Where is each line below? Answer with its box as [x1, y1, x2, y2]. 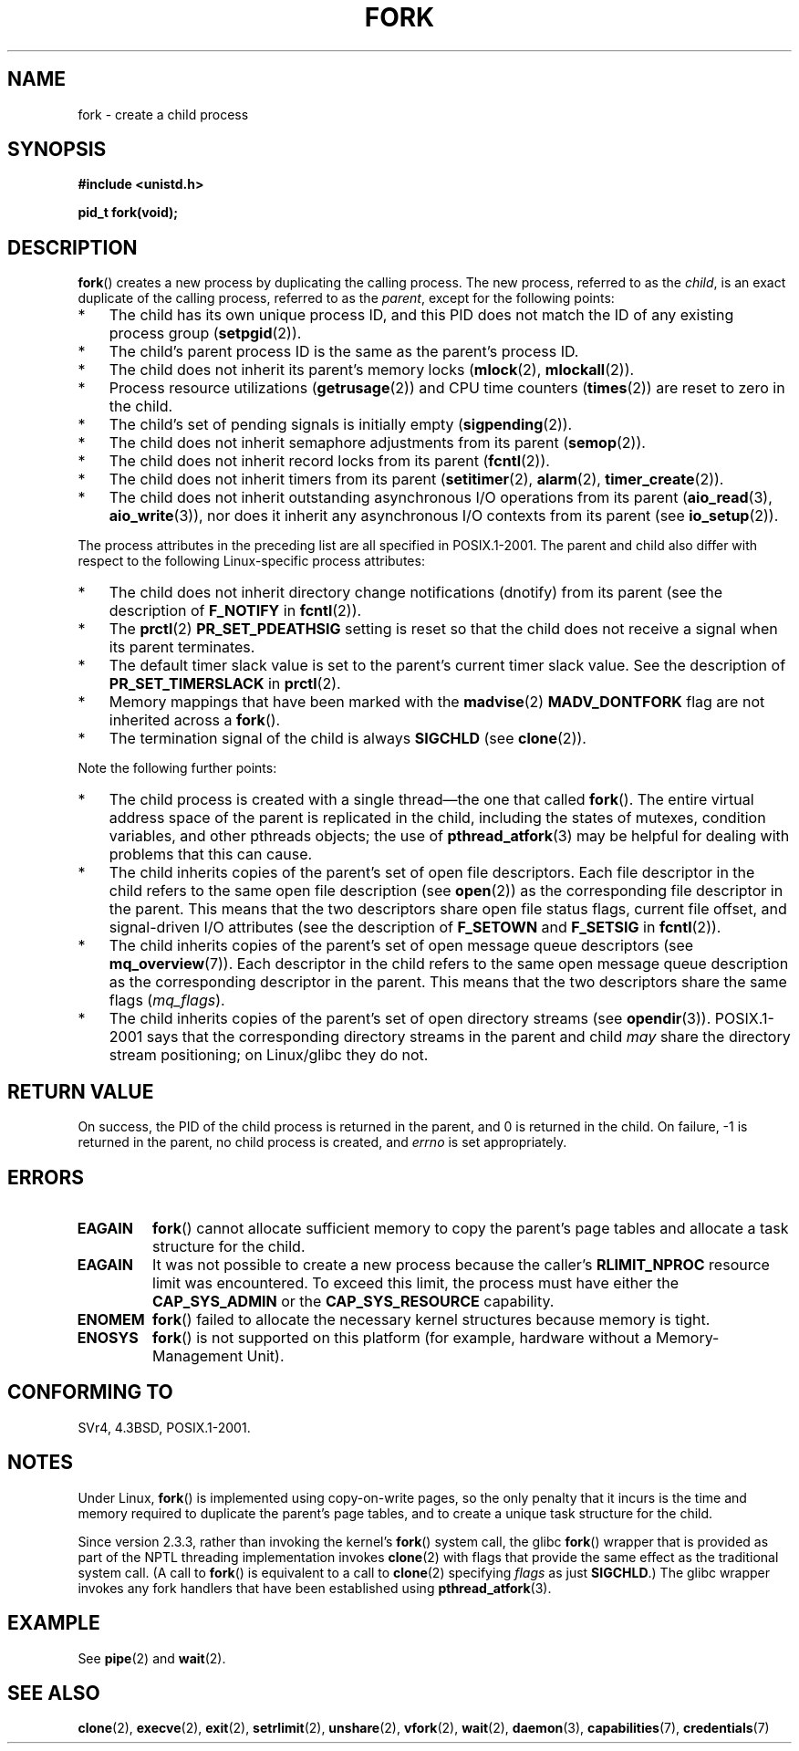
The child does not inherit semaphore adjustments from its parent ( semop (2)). [109, 433, 646, 453]
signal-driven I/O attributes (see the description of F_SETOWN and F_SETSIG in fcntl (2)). [109, 918, 721, 937]
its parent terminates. [109, 638, 255, 657]
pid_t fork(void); [78, 204, 179, 221]
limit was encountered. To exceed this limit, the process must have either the [152, 1273, 680, 1292]
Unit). [246, 1346, 285, 1365]
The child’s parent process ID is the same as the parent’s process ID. [109, 342, 579, 361]
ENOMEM [77, 1309, 145, 1329]
